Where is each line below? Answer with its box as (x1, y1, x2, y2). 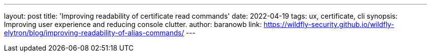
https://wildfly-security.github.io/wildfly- (263, 20, 395, 28)
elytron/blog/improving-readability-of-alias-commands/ (4, 28, 184, 37)
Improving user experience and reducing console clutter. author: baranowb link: (4, 20, 262, 28)
